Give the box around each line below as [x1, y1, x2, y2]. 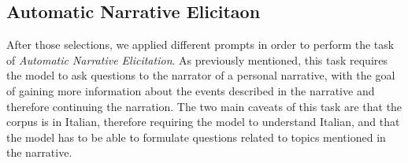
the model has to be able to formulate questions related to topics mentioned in [6, 128, 386, 145]
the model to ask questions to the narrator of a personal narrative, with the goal [6, 67, 395, 83]
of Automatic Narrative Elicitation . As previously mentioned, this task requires [6, 51, 388, 68]
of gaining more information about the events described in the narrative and [6, 82, 375, 98]
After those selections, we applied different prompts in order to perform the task [6, 36, 395, 53]
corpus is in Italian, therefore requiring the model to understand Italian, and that [6, 113, 400, 130]
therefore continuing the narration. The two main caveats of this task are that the [6, 98, 402, 114]
